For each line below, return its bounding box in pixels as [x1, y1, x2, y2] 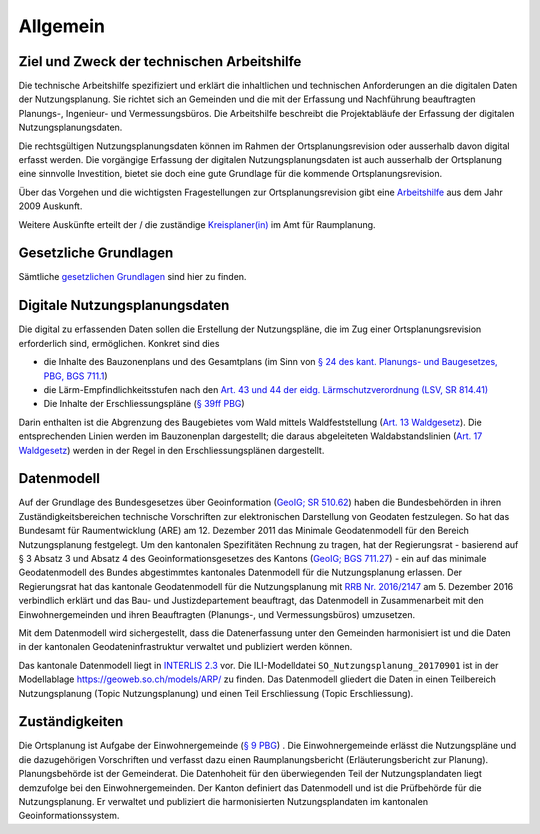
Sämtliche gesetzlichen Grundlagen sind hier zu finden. [18, 271, 247, 283]
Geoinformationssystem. [18, 810, 120, 822]
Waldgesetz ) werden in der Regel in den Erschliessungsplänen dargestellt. [18, 444, 325, 456]
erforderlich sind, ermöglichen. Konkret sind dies [18, 337, 220, 349]
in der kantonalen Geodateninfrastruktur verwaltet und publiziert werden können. [18, 641, 353, 653]
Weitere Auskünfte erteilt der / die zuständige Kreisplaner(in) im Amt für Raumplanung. [18, 218, 376, 230]
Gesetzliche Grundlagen [18, 245, 174, 262]
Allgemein [18, 15, 105, 37]
